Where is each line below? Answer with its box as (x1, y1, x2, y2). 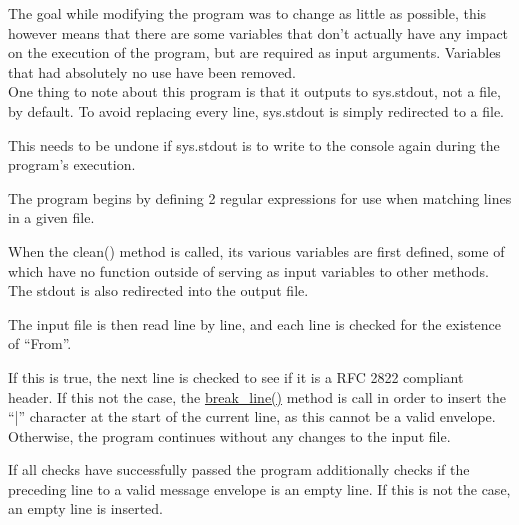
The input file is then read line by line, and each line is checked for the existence (8, 313, 501, 334)
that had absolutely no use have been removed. (8, 61, 296, 82)
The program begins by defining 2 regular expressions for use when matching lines (8, 187, 512, 208)
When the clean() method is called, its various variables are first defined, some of (8, 240, 505, 261)
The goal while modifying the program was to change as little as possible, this (8, 3, 487, 23)
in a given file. (8, 207, 95, 228)
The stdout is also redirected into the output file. (8, 280, 309, 301)
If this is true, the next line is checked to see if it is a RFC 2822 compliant (8, 366, 464, 387)
